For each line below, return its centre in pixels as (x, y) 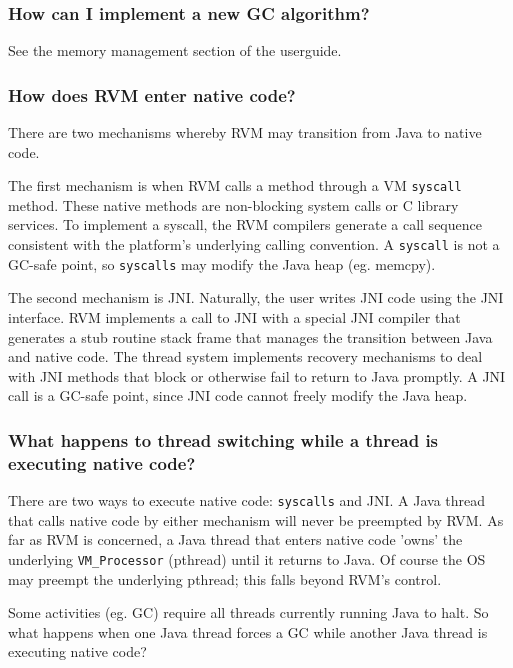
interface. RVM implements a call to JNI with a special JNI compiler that (234, 316)
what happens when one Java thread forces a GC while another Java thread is (248, 631)
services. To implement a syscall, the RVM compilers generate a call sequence (245, 224)
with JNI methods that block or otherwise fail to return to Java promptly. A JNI (257, 375)
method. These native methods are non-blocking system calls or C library (233, 204)
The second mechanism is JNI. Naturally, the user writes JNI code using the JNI (256, 297)
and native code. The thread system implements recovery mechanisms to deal (245, 356)
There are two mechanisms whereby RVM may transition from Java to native (245, 132)
